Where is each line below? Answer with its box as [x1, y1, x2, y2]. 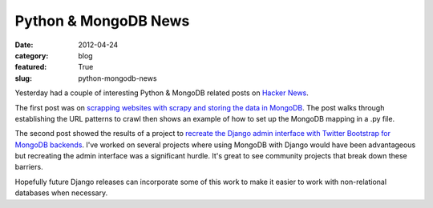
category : [14, 50, 49, 60]
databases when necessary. [14, 188, 108, 198]
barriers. [14, 162, 43, 172]
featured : [14, 62, 47, 72]
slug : [14, 73, 32, 83]
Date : [14, 40, 34, 50]
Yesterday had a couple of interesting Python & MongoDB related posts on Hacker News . [14, 88, 309, 98]
